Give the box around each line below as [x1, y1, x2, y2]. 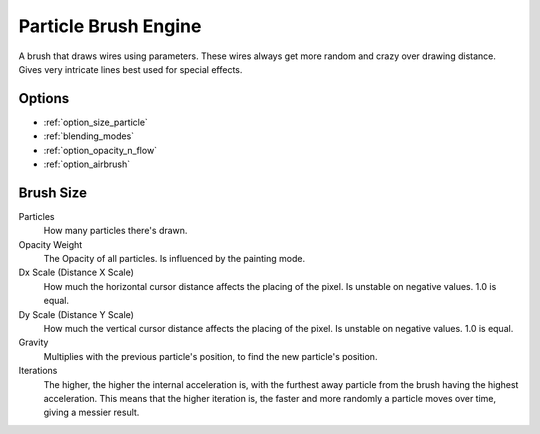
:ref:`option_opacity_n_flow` [43, 144, 158, 156]
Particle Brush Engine [18, 15, 202, 37]
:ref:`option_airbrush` [43, 158, 131, 170]
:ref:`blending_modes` [43, 130, 135, 142]
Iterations [18, 365, 58, 377]
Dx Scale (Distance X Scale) [18, 266, 134, 279]
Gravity [18, 336, 49, 349]
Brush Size [18, 184, 87, 201]
